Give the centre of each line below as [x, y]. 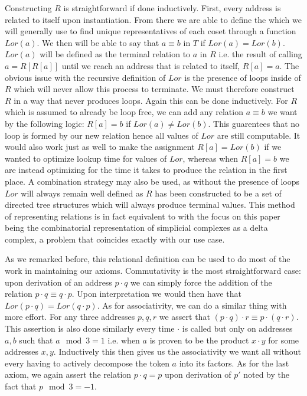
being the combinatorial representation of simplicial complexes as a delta [136, 228]
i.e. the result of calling [260, 54]
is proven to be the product [199, 340]
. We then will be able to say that [98, 42]
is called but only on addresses [237, 328]
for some [284, 340]
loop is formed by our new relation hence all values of [102, 135]
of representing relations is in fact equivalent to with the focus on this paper [143, 216]
